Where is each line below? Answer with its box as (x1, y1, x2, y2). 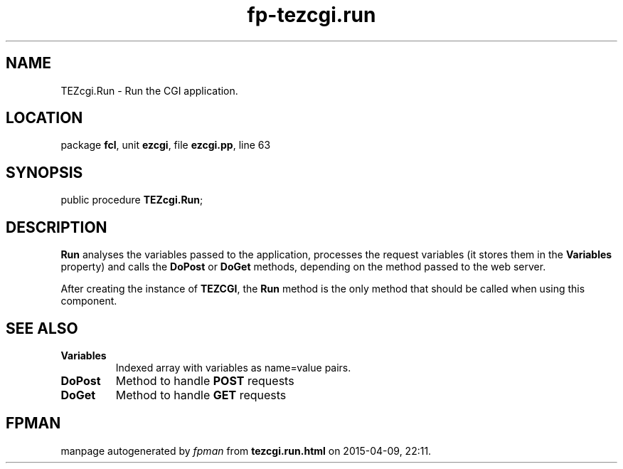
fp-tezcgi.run (247, 3, 376, 27)
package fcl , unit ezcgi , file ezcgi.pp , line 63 (60, 139, 271, 152)
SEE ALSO (6, 319, 78, 337)
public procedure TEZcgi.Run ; (60, 194, 203, 206)
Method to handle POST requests (115, 373, 294, 388)
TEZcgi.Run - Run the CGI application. (60, 84, 238, 97)
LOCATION (6, 109, 83, 127)
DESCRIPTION (6, 218, 107, 236)
